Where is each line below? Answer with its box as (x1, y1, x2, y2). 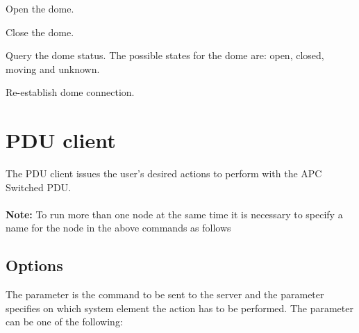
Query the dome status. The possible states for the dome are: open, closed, (6, 48, 324, 63)
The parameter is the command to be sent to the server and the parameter (6, 287, 324, 302)
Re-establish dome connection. (6, 85, 135, 99)
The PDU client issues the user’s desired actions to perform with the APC (6, 166, 322, 181)
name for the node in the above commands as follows (6, 220, 231, 235)
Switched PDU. (6, 179, 72, 194)
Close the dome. (6, 24, 74, 39)
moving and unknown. (6, 61, 100, 76)
